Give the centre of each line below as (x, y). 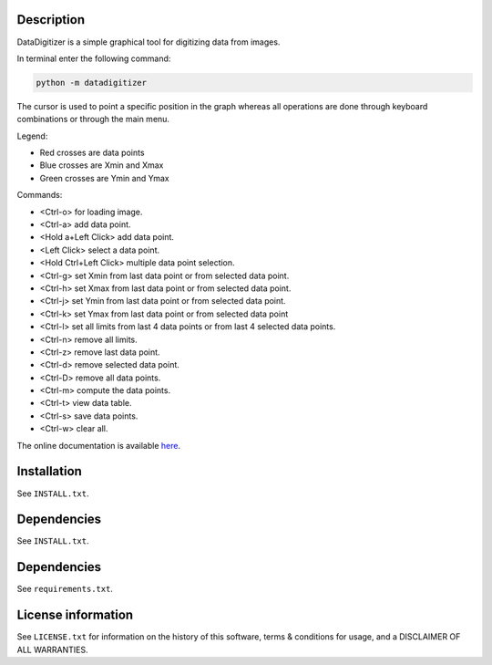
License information (75, 615)
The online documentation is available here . (99, 445)
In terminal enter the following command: (94, 58)
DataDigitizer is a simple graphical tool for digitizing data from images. (149, 42)
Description (51, 20)
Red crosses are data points (92, 153)
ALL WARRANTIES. (52, 649)
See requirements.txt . (65, 589)
